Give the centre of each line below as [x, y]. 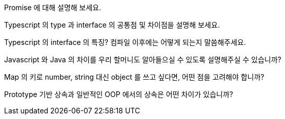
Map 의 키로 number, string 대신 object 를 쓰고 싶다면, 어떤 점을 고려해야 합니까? [134, 77]
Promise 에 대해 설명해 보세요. [53, 7]
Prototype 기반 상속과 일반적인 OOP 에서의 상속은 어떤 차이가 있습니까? [119, 94]
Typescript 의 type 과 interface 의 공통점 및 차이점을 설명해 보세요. [112, 25]
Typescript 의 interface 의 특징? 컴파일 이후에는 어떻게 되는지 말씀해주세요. [125, 42]
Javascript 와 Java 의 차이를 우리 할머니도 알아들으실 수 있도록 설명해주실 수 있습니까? [143, 59]
